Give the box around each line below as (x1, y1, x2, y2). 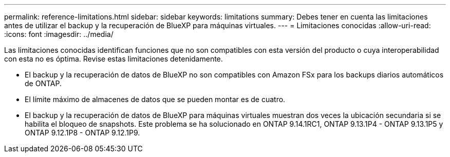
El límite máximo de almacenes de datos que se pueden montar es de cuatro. (25, 95, 286, 104)
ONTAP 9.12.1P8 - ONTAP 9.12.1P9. (25, 128, 140, 137)
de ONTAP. (25, 79, 62, 88)
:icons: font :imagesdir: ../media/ (4, 30, 114, 38)
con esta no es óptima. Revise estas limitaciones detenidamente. (4, 54, 223, 63)
